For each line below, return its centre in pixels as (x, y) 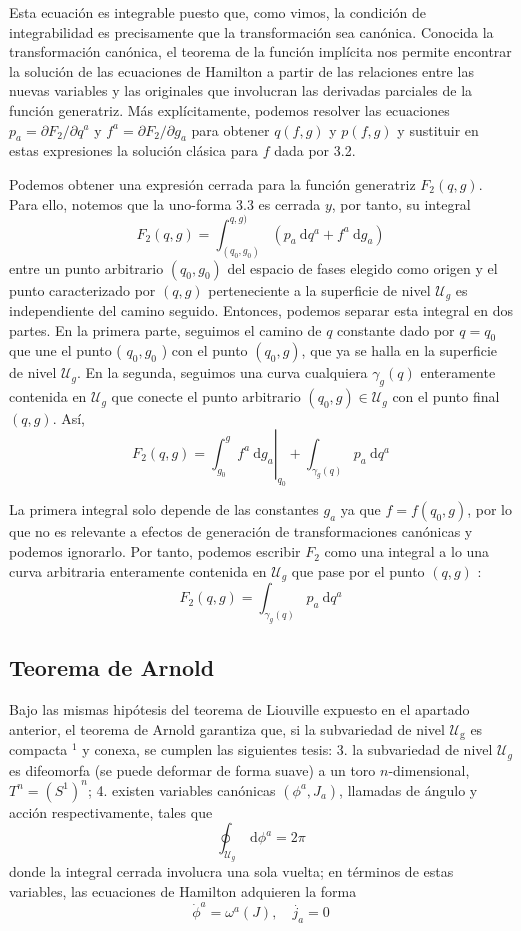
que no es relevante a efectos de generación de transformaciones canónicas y (241, 531)
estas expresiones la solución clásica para (134, 150)
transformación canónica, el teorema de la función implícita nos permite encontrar (260, 51)
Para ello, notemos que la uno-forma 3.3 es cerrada (165, 203)
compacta (38, 749)
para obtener (230, 129)
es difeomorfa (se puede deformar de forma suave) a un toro (192, 769)
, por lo (489, 509)
